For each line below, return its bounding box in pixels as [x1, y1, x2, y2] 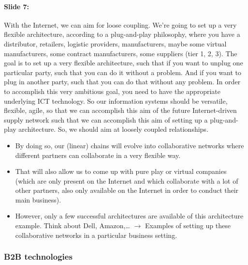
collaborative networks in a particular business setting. [15, 230, 177, 240]
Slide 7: [4, 1, 29, 11]
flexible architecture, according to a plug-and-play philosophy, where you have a [4, 29, 240, 39]
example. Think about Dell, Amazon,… [15, 220, 130, 231]
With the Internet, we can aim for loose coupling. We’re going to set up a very [4, 19, 237, 30]
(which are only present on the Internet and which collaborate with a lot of [15, 175, 238, 186]
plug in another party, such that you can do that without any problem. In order [4, 77, 241, 87]
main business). [15, 194, 61, 204]
